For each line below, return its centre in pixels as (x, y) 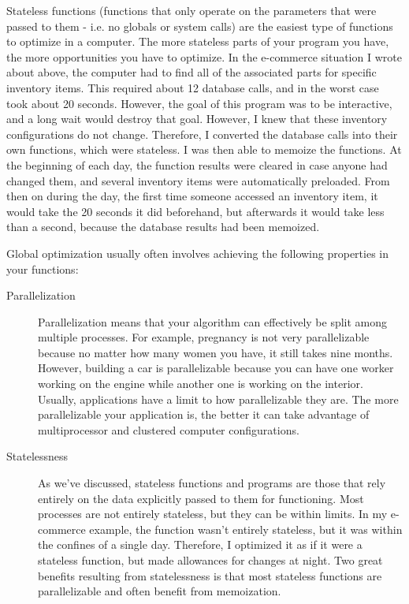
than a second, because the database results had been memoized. (163, 227)
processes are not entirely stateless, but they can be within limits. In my (213, 514)
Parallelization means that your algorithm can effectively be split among (213, 321)
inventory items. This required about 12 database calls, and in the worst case (193, 87)
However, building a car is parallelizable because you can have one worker (216, 368)
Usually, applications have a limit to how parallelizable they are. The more (218, 399)
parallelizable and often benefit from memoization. (160, 591)
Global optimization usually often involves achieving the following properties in (198, 253)
